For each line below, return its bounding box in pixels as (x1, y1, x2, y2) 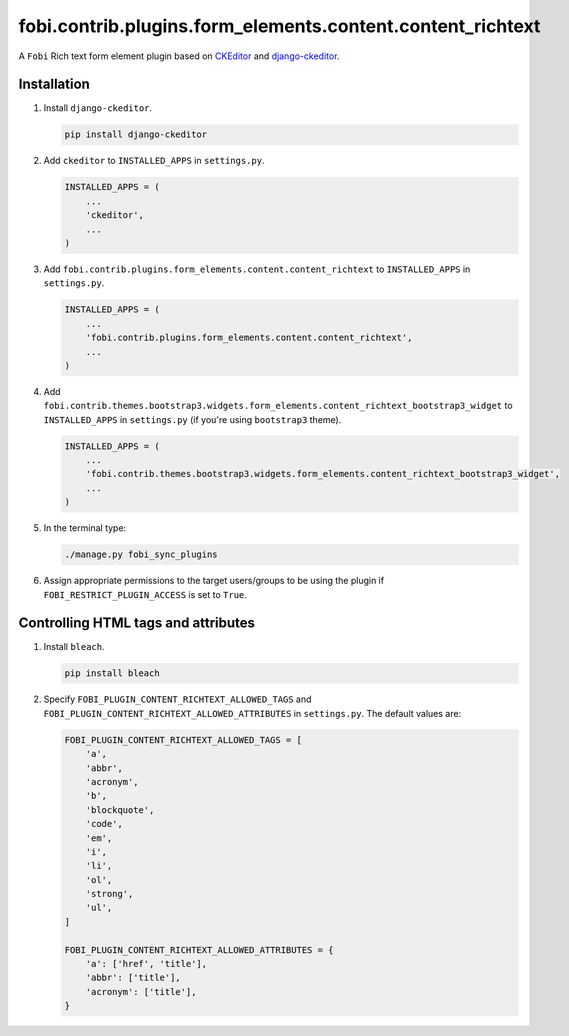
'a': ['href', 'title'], (85, 958, 208, 970)
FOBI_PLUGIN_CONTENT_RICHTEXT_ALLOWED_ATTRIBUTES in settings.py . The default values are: (43, 707, 462, 719)
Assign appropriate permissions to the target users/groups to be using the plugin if (43, 575, 385, 587)
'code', (85, 818, 124, 830)
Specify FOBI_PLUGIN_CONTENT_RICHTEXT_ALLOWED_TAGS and (43, 693, 312, 705)
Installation (18, 76, 90, 93)
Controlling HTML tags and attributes (18, 615, 255, 632)
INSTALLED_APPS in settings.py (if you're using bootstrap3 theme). (43, 413, 342, 425)
